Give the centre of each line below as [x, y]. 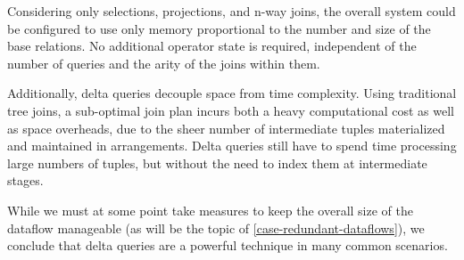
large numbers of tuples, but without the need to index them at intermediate [217, 162]
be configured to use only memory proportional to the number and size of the [219, 28]
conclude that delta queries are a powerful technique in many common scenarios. [228, 245]
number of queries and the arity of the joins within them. [164, 63]
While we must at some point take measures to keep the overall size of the [210, 210]
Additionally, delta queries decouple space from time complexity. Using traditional [232, 93]
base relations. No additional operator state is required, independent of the [212, 46]
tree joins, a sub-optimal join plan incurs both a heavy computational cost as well [231, 110]
